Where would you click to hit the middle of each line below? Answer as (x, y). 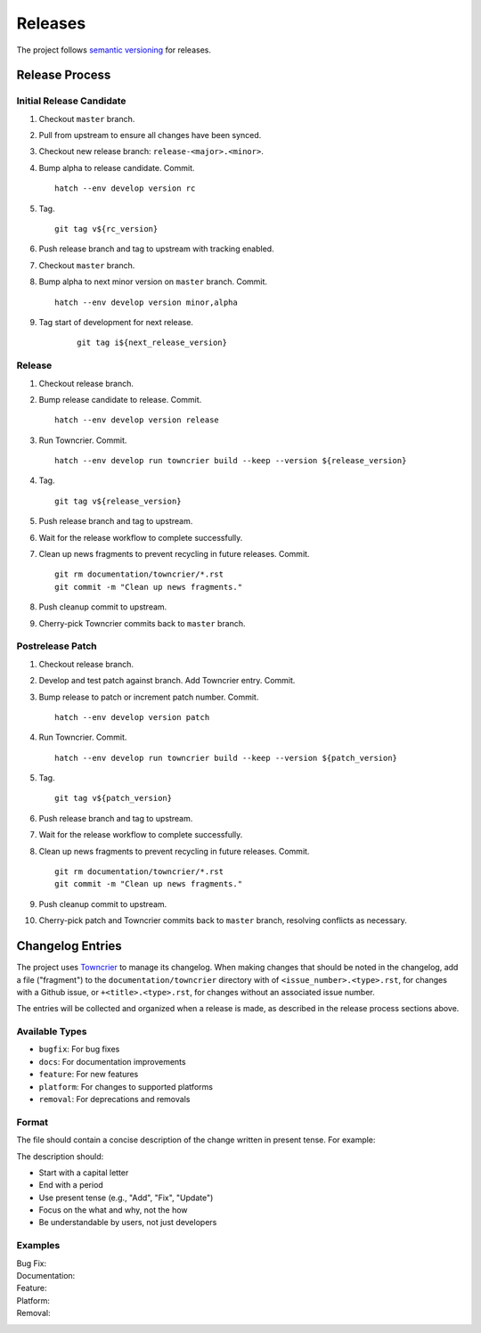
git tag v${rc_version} (106, 229)
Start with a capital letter (84, 1173)
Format (33, 1122)
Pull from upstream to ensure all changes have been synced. (150, 135)
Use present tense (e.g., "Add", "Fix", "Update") (126, 1198)
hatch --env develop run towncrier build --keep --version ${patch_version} (226, 758)
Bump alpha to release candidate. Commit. (117, 168)
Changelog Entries (69, 946)
